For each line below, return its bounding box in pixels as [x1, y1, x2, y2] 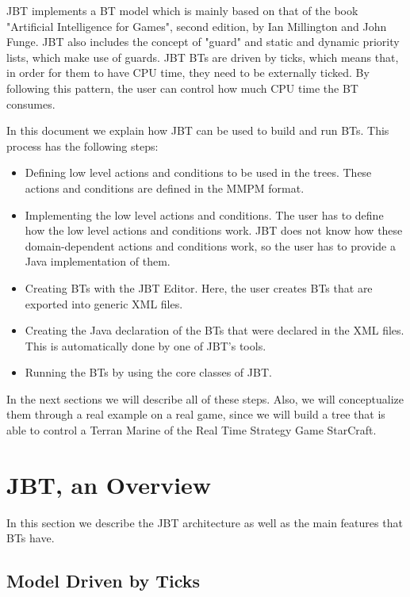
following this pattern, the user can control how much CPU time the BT [6, 79, 358, 96]
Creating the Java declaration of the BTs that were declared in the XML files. [25, 322, 404, 339]
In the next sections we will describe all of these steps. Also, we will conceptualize [6, 390, 404, 407]
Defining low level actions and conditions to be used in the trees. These [25, 164, 372, 181]
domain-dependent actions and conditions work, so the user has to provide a [25, 237, 396, 254]
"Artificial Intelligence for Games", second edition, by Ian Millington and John [6, 17, 387, 34]
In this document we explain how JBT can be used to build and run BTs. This [6, 122, 389, 139]
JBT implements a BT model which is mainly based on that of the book [6, 2, 358, 18]
